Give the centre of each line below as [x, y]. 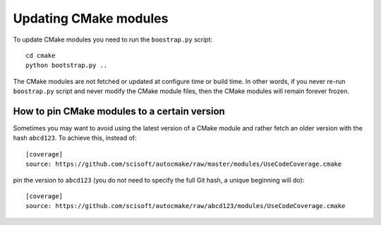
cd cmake [41, 55]
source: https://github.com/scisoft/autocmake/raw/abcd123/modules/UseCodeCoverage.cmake [186, 206]
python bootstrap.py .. [67, 66]
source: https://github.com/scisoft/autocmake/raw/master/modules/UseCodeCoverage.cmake [184, 164]
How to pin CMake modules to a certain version [119, 111]
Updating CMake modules [91, 18]
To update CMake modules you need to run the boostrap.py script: [113, 39]
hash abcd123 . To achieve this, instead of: [75, 138]
